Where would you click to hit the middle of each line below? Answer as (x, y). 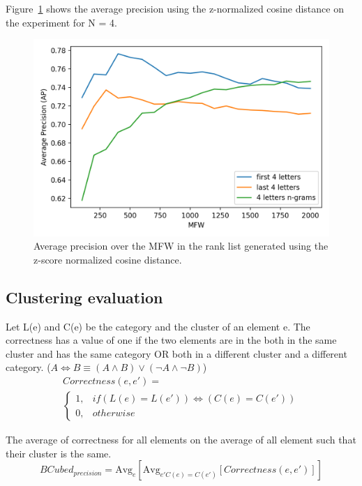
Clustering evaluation (84, 297)
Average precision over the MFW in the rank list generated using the (181, 246)
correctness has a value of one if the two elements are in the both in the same (171, 340)
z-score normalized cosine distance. (108, 259)
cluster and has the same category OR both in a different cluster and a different (176, 353)
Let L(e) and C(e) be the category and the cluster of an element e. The (158, 326)
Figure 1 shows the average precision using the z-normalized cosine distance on (175, 8)
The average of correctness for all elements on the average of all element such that (181, 439)
